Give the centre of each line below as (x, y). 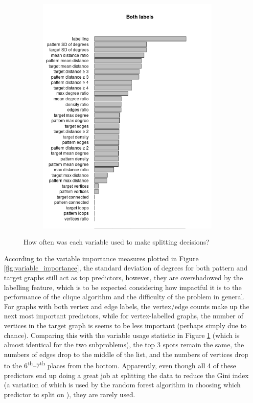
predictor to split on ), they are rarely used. (69, 394)
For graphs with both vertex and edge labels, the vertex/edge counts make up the (127, 306)
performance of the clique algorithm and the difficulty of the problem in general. (125, 297)
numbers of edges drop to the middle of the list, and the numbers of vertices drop (126, 354)
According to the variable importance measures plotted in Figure (101, 258)
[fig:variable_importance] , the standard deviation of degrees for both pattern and (126, 268)
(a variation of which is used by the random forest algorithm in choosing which (122, 385)
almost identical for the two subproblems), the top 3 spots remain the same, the (124, 345)
